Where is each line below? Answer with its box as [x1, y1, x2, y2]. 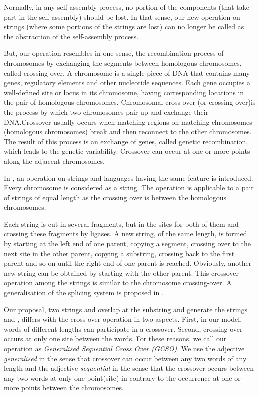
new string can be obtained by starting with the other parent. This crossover [4, 267, 239, 278]
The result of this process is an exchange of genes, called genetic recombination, [4, 136, 248, 146]
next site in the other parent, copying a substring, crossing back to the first [4, 248, 235, 258]
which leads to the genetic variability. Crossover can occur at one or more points [4, 146, 250, 156]
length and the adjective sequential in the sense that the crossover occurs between [4, 363, 254, 373]
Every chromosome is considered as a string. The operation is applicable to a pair [4, 182, 254, 193]
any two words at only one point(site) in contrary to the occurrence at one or [4, 372, 241, 383]
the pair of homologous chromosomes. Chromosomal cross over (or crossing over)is [4, 97, 256, 107]
